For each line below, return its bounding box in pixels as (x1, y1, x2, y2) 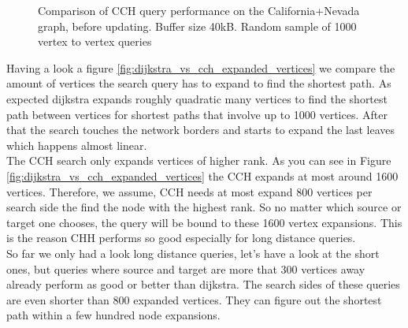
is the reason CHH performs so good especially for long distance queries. (6, 229, 356, 246)
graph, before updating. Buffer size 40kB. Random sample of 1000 (38, 17, 357, 34)
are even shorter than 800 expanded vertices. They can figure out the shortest (6, 291, 382, 307)
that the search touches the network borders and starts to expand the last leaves (6, 121, 395, 138)
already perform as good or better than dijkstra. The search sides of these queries (6, 276, 400, 293)
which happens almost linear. (6, 136, 147, 153)
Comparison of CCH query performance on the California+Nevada (38, 2, 360, 18)
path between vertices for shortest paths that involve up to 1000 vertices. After (6, 106, 388, 122)
